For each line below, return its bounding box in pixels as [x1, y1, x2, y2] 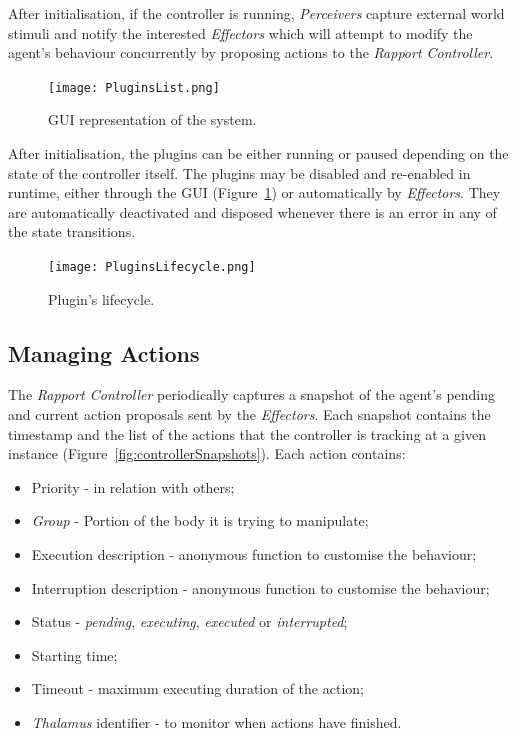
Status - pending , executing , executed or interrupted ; [31, 611, 348, 632]
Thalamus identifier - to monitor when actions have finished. [31, 711, 402, 732]
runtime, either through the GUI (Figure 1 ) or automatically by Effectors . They [8, 182, 501, 203]
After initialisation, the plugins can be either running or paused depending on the [8, 143, 509, 164]
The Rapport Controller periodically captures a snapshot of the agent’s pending [8, 384, 496, 405]
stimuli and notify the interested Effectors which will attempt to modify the [8, 22, 473, 43]
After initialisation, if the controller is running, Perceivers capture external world [8, 3, 505, 23]
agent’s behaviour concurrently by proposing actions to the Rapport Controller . [8, 42, 494, 63]
